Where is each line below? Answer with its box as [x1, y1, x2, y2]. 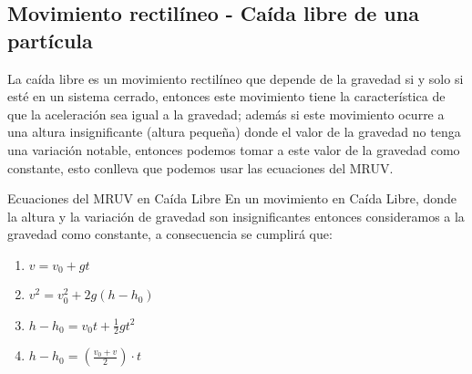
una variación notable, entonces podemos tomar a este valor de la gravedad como [7, 140, 460, 159]
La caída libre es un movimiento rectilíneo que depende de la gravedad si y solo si [7, 68, 464, 88]
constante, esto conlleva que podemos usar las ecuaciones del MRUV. [7, 158, 394, 177]
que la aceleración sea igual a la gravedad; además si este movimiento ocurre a [7, 104, 445, 123]
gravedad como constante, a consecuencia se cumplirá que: [7, 224, 333, 244]
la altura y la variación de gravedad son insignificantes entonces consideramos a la [7, 206, 465, 225]
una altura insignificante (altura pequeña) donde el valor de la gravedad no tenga [7, 122, 461, 141]
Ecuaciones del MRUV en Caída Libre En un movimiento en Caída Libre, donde [7, 189, 457, 208]
